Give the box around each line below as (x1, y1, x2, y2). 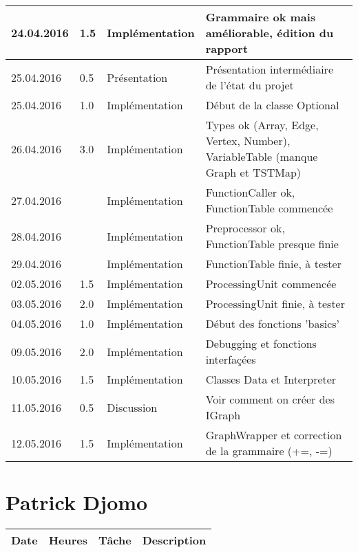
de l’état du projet (205, 77, 294, 93)
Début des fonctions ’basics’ (205, 316, 339, 331)
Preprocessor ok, (205, 220, 285, 236)
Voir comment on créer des (205, 391, 335, 407)
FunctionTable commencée (205, 200, 333, 216)
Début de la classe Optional (205, 97, 339, 113)
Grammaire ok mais (205, 9, 316, 25)
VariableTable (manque (205, 148, 318, 164)
